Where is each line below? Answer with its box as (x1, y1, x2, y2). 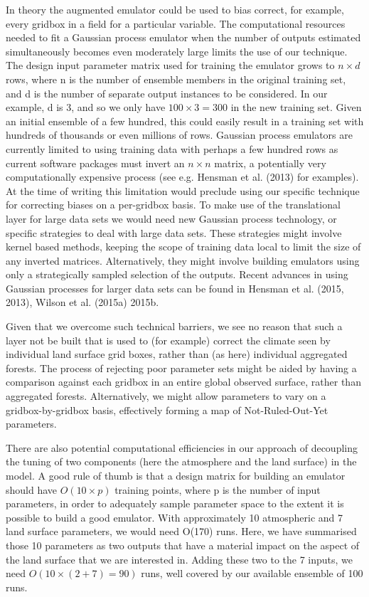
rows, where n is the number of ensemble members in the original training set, (6, 71, 346, 86)
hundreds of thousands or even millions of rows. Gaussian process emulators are (6, 127, 353, 142)
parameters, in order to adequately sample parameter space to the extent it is (6, 496, 344, 511)
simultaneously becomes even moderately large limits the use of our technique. (6, 43, 348, 58)
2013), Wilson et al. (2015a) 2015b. (6, 295, 159, 310)
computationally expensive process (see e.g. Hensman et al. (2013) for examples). (6, 169, 359, 184)
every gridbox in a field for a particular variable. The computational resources (6, 16, 346, 31)
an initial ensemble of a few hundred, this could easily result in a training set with (6, 113, 364, 128)
